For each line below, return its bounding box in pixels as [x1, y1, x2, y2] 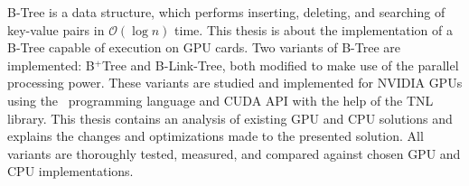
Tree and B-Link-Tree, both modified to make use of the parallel [102, 55, 459, 74]
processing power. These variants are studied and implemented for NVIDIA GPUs [7, 73, 463, 92]
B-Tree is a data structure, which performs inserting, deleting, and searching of [7, 3, 446, 21]
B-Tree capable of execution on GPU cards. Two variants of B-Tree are [7, 38, 400, 57]
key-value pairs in [7, 20, 105, 39]
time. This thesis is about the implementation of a [174, 20, 454, 39]
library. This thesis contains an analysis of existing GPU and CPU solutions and [7, 108, 453, 127]
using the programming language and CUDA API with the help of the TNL [7, 90, 434, 109]
